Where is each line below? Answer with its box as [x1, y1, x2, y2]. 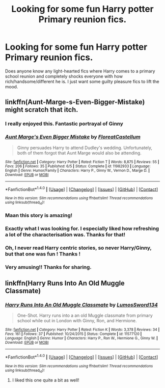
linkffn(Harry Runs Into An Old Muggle [5, 279, 125, 287]
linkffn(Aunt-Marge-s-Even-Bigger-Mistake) [5, 98, 145, 106]
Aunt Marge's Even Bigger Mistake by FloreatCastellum [5, 133, 141, 140]
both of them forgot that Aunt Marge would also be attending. [17, 150, 141, 155]
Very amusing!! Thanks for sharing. [5, 264, 92, 271]
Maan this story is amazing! [5, 212, 73, 219]
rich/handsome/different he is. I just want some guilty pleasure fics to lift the [5, 78, 160, 84]
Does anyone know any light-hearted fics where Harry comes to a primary [5, 68, 156, 74]
